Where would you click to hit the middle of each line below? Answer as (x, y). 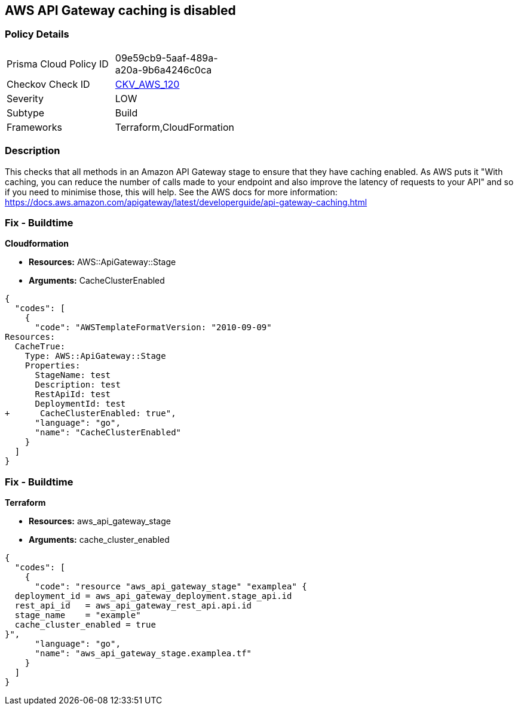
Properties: (53, 366)
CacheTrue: (40, 347)
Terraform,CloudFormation (174, 127)
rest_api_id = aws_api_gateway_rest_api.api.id (133, 606)
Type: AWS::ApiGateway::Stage (95, 356)
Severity (25, 98)
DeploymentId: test (80, 404)
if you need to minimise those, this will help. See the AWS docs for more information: (171, 192)
